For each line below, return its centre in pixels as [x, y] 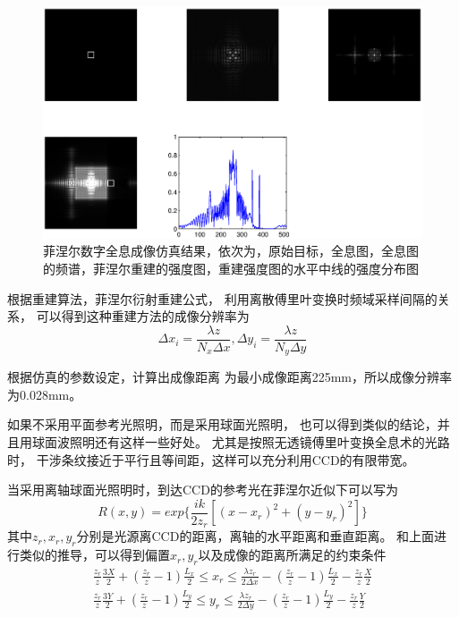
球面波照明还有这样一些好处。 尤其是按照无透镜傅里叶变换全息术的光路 [241, 442]
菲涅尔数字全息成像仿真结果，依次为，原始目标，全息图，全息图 [231, 251]
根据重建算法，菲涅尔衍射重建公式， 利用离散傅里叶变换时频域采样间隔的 [222, 298]
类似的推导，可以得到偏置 [94, 555]
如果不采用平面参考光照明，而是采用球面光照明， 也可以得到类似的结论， [222, 424]
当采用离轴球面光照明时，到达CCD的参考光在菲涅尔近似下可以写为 [203, 490]
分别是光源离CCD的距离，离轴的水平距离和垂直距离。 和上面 [255, 536]
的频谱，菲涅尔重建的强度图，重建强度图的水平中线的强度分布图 [231, 268]
